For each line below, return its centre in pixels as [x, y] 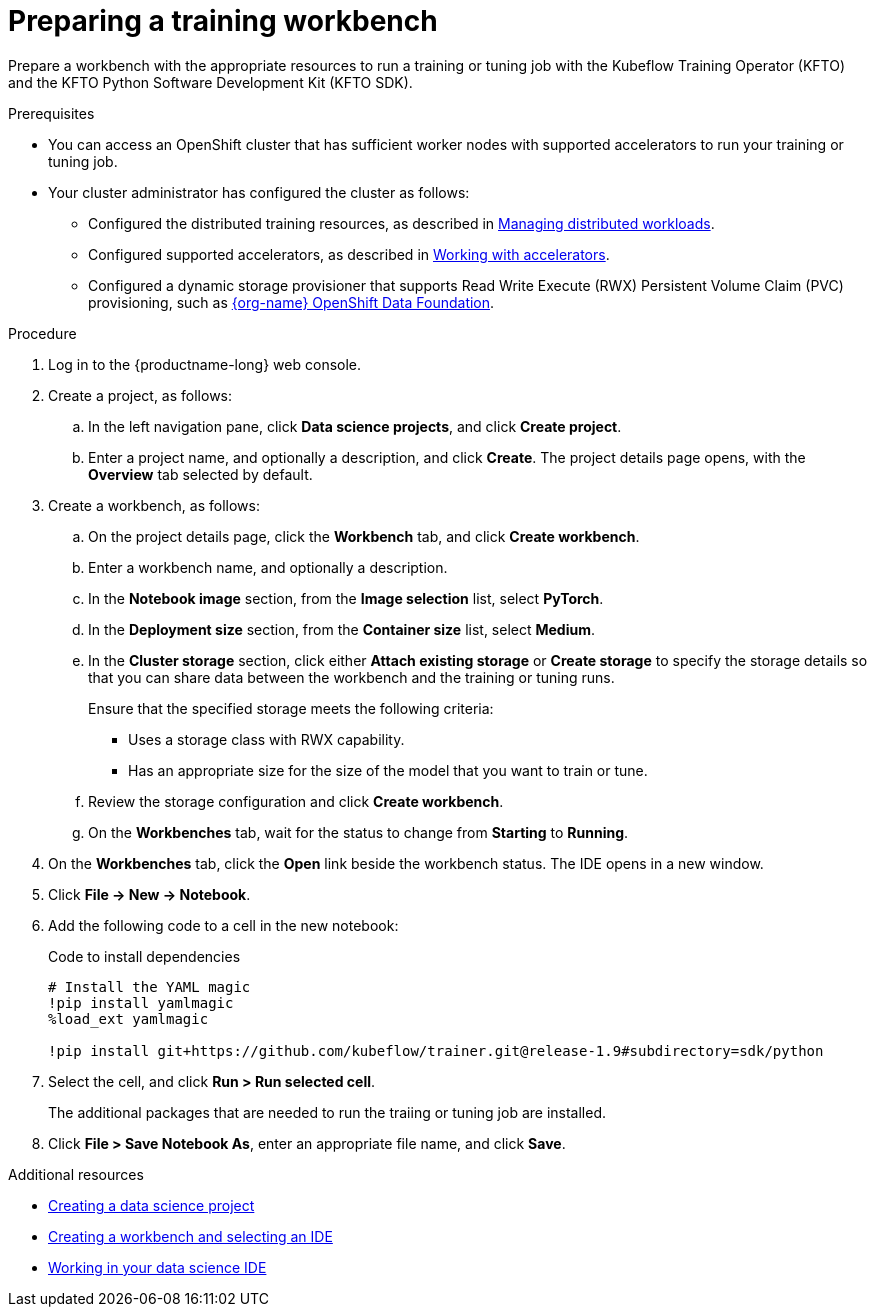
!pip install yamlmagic [141, 1002]
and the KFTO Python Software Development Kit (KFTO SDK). [210, 82]
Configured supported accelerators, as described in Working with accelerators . [349, 254]
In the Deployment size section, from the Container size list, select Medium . [342, 629]
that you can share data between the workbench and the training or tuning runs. [351, 677]
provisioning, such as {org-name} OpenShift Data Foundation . [291, 302]
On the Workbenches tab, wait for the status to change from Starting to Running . [358, 832]
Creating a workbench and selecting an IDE [190, 1236]
